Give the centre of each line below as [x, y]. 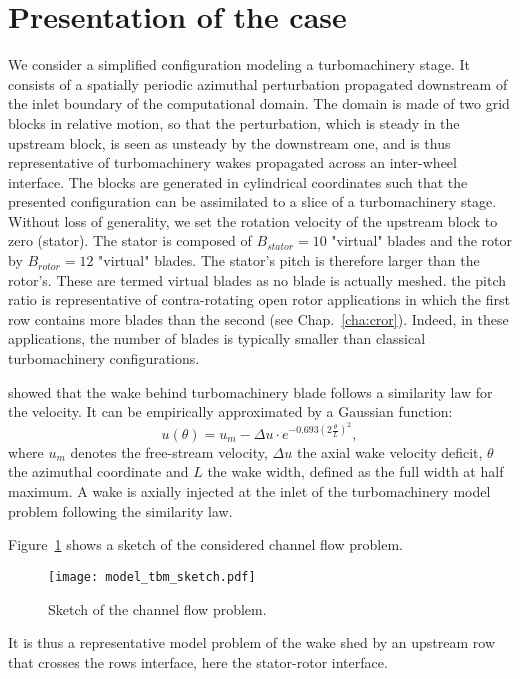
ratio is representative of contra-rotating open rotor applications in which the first [259, 299]
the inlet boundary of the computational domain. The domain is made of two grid [259, 103]
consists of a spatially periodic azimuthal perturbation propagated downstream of [258, 83]
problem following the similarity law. [120, 510]
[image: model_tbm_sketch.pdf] [152, 576]
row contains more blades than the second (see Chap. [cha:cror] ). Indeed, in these [258, 318]
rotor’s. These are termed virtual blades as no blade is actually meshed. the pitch [257, 279]
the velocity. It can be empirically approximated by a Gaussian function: [230, 411]
